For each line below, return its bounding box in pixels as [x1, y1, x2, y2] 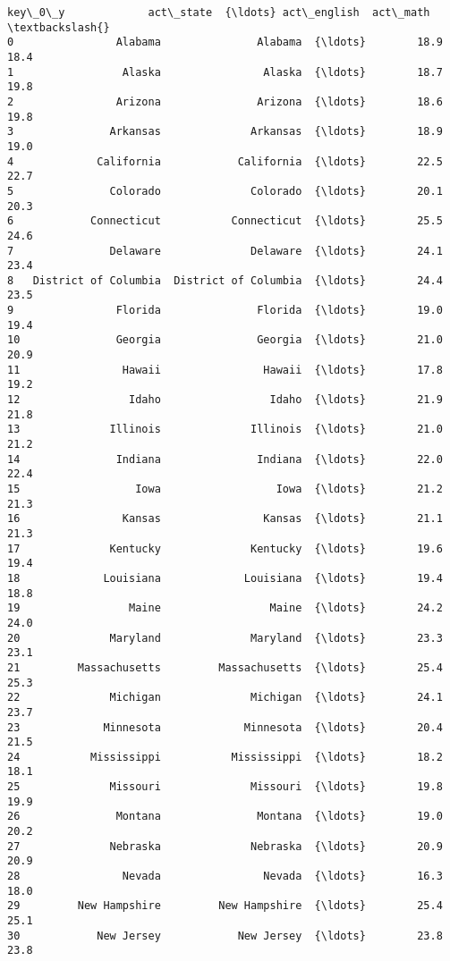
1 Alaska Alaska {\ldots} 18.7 [7, 65, 443, 79]
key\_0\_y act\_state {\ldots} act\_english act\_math [7, 6, 430, 19]
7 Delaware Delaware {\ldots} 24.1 [7, 244, 443, 257]
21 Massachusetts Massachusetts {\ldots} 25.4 [7, 661, 443, 674]
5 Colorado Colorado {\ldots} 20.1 [7, 184, 443, 198]
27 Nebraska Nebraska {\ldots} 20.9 [7, 839, 443, 853]
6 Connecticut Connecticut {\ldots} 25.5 [7, 215, 443, 228]
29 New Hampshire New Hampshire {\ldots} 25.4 [7, 899, 443, 913]
